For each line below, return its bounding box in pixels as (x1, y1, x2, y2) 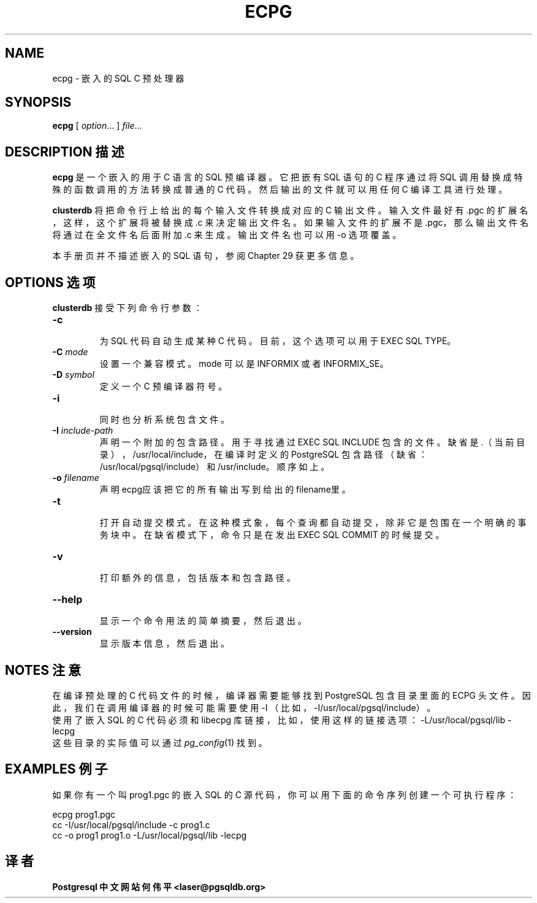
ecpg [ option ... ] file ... (52, 120, 142, 131)
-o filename (52, 472, 99, 483)
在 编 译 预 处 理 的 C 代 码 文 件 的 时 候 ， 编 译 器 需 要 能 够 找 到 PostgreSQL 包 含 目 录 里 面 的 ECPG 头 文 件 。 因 (52, 690, 531, 701)
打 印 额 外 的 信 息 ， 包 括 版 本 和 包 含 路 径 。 (99, 572, 295, 583)
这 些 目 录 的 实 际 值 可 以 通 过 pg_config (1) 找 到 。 (52, 737, 267, 748)
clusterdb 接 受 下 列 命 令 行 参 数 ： (52, 302, 202, 313)
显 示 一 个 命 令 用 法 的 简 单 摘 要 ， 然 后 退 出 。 (99, 615, 307, 626)
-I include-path (52, 425, 113, 436)
